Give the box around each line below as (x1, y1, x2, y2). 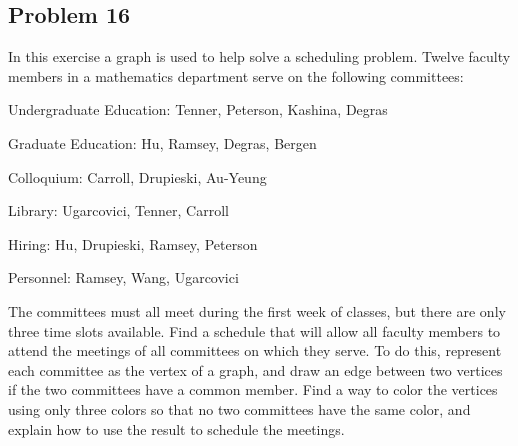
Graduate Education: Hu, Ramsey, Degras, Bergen (8, 132, 317, 153)
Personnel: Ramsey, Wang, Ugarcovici (8, 267, 239, 288)
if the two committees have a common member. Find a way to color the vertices (8, 379, 498, 400)
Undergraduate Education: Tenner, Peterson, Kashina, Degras (8, 99, 388, 120)
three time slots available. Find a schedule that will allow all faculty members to (8, 320, 501, 341)
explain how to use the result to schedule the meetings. (8, 418, 345, 439)
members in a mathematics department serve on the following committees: (8, 65, 464, 86)
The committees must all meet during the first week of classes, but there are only (8, 300, 506, 321)
